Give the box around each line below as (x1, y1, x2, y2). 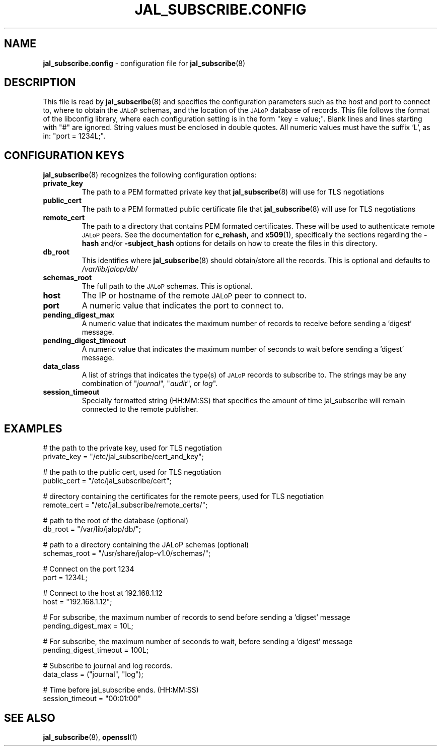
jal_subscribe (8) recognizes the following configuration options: (43, 170, 257, 179)
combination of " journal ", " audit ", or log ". (82, 379, 218, 388)
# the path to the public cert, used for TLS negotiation (43, 468, 222, 477)
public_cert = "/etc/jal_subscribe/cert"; (43, 476, 172, 485)
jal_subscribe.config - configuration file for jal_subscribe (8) (43, 58, 246, 68)
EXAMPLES (4, 422, 62, 435)
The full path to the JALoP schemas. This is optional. (82, 282, 253, 291)
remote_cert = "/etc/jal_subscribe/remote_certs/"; (43, 501, 208, 510)
